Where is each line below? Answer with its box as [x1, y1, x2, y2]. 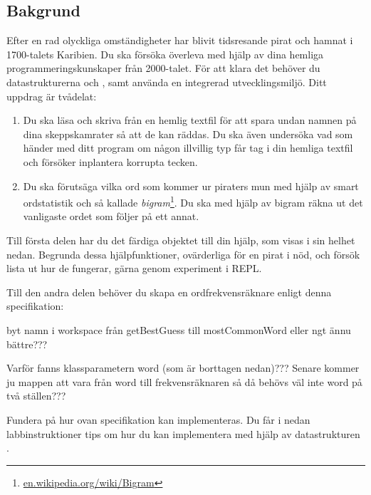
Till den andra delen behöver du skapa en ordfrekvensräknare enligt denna [6, 284, 332, 299]
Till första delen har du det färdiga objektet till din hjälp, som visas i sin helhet [6, 232, 355, 247]
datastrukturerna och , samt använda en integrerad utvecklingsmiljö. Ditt [6, 74, 327, 89]
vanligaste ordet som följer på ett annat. [23, 209, 199, 224]
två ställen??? [6, 388, 66, 403]
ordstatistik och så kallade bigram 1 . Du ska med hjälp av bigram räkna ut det [23, 193, 363, 209]
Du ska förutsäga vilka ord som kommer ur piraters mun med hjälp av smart [23, 178, 359, 193]
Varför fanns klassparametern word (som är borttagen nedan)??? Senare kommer [6, 360, 360, 375]
